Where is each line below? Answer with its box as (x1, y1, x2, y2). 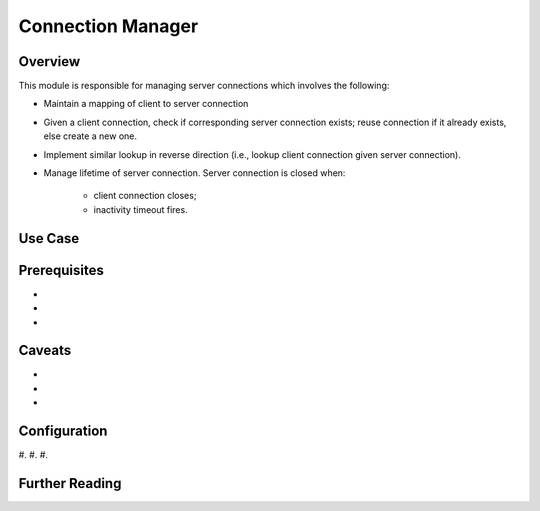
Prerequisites (18, 261, 104, 279)
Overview (18, 53, 81, 70)
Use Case (18, 230, 80, 247)
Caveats (18, 342, 72, 359)
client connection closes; (93, 190, 197, 202)
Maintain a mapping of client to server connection (43, 98, 249, 110)
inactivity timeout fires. (93, 203, 189, 215)
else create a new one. (43, 130, 138, 142)
